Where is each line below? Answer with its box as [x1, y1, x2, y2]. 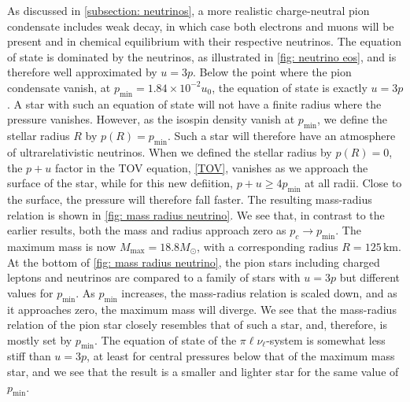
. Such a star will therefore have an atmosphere [167, 127, 396, 144]
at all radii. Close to [305, 175, 402, 191]
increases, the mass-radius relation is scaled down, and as [121, 284, 397, 301]
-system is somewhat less [266, 331, 386, 348]
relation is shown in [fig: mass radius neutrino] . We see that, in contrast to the [7, 206, 385, 223]
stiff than [7, 348, 51, 364]
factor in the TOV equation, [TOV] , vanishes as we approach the [54, 159, 368, 175]
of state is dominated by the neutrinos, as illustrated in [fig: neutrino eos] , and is [7, 48, 397, 65]
